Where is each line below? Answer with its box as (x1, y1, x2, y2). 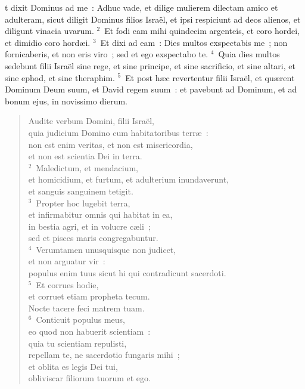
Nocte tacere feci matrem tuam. (28, 301, 145, 314)
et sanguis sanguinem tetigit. (28, 184, 133, 197)
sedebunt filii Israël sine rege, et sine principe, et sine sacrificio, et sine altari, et (5, 59, 295, 72)
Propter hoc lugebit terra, (36, 196, 130, 209)
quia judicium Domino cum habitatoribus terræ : (28, 126, 208, 138)
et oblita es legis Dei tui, (28, 360, 118, 372)
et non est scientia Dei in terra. (28, 150, 142, 162)
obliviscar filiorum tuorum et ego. (28, 372, 151, 384)
